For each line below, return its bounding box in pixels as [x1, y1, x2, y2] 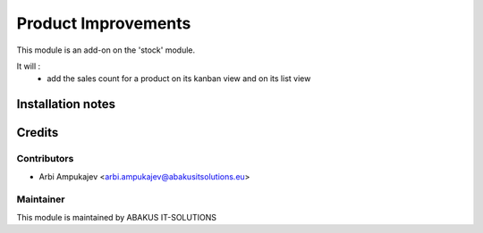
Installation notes [16, 96, 116, 112]
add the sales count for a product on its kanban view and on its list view [47, 73, 311, 84]
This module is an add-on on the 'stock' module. [16, 45, 196, 55]
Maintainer [16, 193, 65, 205]
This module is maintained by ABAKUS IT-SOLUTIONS [16, 212, 216, 222]
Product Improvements [16, 13, 191, 33]
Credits [16, 125, 59, 140]
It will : [16, 61, 41, 71]
